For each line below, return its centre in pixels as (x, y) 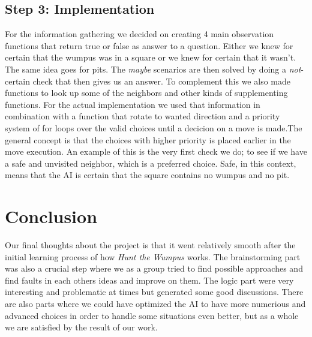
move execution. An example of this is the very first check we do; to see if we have (156, 151)
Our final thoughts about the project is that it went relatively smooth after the (150, 245)
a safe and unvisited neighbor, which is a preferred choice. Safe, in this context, (151, 163)
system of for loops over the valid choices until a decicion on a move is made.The (154, 127)
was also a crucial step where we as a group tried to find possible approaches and (154, 268)
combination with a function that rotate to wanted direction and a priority (142, 116)
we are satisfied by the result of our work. (81, 327)
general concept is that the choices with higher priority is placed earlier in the (148, 139)
